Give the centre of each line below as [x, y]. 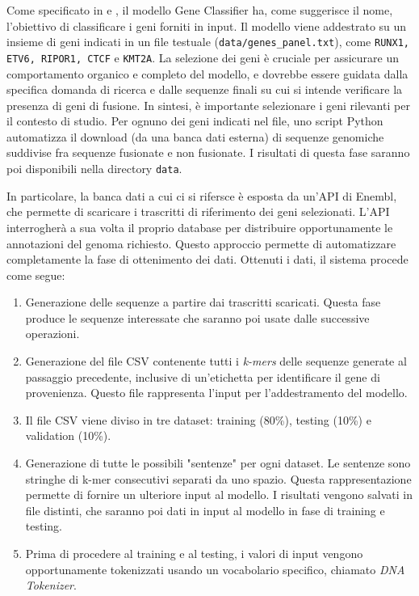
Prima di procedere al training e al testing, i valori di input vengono [194, 553]
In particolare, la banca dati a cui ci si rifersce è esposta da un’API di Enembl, [202, 195]
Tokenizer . [51, 585]
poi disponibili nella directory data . [94, 169]
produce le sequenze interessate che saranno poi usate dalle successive [197, 317]
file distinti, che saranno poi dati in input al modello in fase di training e [205, 510]
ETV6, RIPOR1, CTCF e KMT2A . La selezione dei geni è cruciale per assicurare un [203, 57]
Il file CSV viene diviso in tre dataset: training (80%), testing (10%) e [198, 419]
